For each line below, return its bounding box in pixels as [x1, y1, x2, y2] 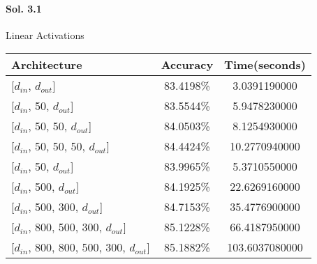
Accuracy [161, 56, 214, 73]
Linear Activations [6, 27, 84, 42]
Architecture [11, 56, 82, 73]
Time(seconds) [224, 56, 306, 73]
